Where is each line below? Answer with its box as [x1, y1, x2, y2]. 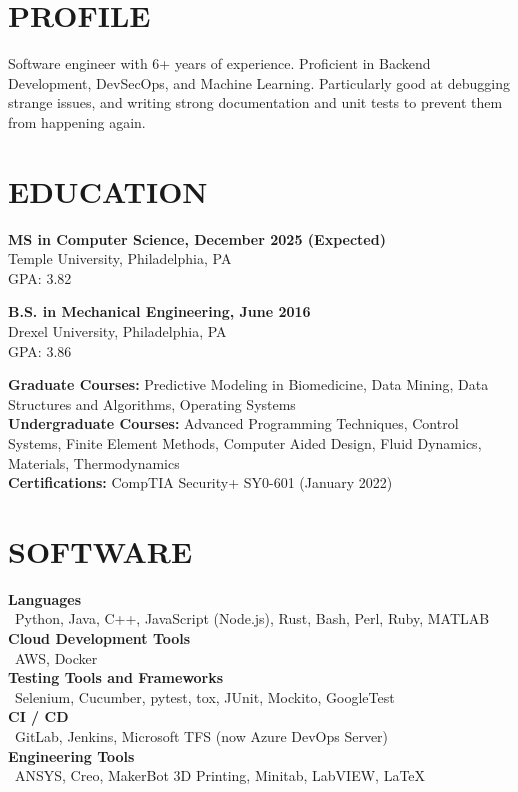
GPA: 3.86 [8, 340, 72, 361]
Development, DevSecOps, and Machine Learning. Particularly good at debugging [8, 72, 510, 93]
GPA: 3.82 [8, 267, 72, 288]
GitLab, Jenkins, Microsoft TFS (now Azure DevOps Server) [14, 726, 389, 747]
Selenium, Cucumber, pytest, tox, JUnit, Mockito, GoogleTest [14, 686, 395, 707]
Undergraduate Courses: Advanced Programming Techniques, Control [8, 413, 459, 434]
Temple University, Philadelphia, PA [8, 248, 232, 269]
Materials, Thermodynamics [8, 452, 180, 473]
